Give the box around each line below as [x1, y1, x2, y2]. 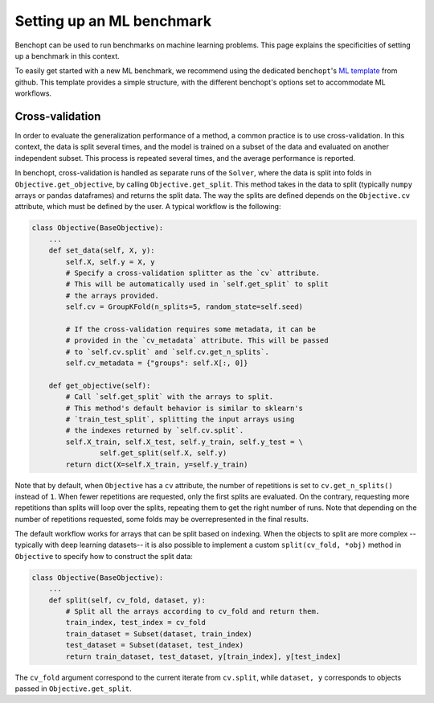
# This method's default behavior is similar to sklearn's [65, 403, 304, 413]
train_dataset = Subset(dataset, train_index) [65, 629, 252, 639]
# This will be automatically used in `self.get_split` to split [65, 280, 329, 289]
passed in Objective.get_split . [14, 684, 132, 693]
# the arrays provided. [65, 290, 160, 300]
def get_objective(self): [48, 380, 151, 390]
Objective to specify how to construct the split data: [14, 551, 193, 561]
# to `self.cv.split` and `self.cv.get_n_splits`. [65, 347, 269, 356]
